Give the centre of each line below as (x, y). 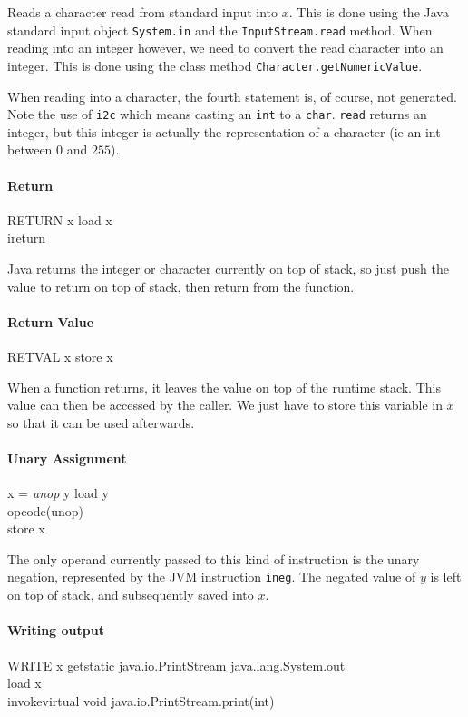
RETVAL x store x (60, 356)
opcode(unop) (46, 510)
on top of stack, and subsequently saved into (131, 595)
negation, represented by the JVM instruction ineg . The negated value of (212, 577)
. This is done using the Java (369, 12)
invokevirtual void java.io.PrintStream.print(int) (141, 700)
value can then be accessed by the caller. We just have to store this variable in (225, 405)
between (30, 149)
